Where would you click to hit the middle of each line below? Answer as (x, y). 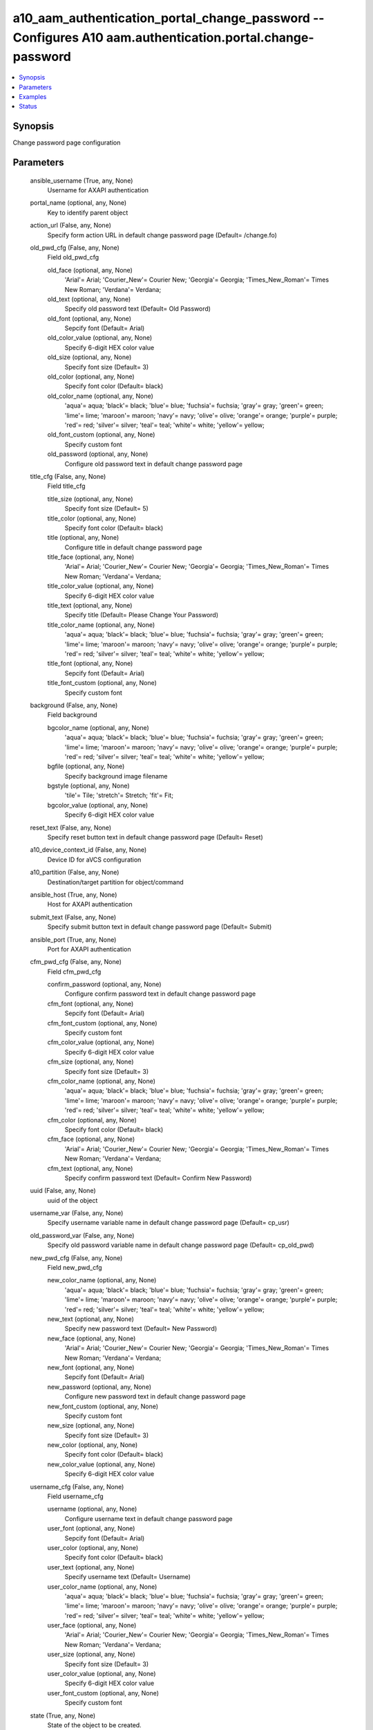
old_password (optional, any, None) (98, 454)
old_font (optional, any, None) (89, 318)
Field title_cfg (66, 486)
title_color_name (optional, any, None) (101, 625)
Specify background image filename (116, 776)
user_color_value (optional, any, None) (102, 1674)
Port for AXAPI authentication (89, 949)
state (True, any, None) (63, 1715)
